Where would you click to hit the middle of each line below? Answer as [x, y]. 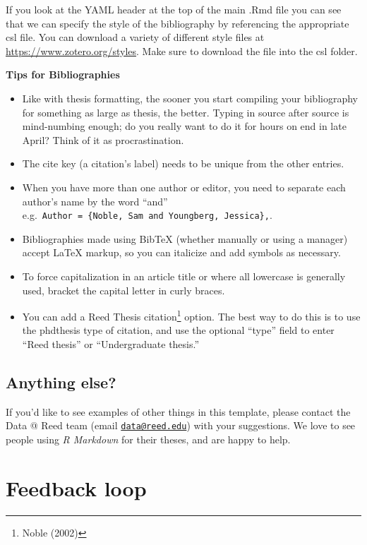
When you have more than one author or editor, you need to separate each [184, 187]
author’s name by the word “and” [95, 201]
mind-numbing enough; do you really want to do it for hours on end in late [184, 126]
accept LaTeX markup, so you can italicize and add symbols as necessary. [181, 252]
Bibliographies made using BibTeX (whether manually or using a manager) [185, 238]
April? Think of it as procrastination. [103, 139]
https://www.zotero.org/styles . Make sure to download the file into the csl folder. [182, 50]
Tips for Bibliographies [63, 74]
